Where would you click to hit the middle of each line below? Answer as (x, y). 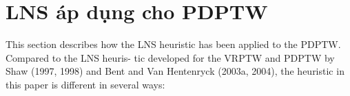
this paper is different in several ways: (85, 84)
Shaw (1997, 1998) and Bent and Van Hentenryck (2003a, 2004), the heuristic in (175, 71)
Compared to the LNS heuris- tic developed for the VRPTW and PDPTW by (170, 57)
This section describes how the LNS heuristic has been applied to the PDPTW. (173, 44)
